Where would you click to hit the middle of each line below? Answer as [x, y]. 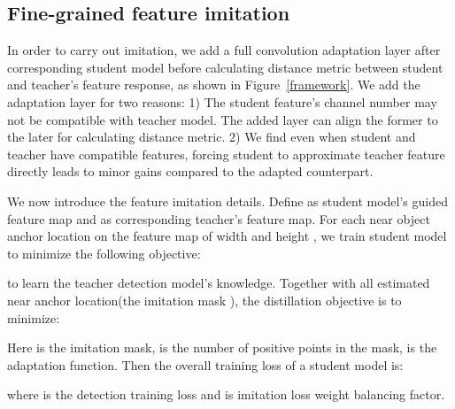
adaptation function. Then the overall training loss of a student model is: [205, 364]
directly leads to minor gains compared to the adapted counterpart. [190, 171]
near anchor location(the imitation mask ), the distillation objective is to [204, 300]
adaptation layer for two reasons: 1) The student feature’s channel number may [222, 101]
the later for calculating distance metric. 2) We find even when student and [212, 137]
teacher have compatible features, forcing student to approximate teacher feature [226, 154]
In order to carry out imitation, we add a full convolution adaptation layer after [224, 50]
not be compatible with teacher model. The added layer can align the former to [223, 119]
